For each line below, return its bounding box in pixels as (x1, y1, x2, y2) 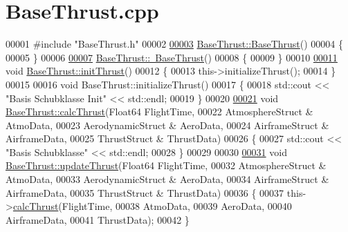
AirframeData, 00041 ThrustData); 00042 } (6, 212, 190, 226)
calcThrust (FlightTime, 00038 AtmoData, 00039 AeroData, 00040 (12, 199, 292, 213)
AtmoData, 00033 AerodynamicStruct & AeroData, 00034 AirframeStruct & (6, 172, 329, 186)
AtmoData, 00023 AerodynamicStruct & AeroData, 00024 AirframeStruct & (6, 117, 329, 132)
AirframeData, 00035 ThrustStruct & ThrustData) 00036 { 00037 (6, 185, 284, 200)
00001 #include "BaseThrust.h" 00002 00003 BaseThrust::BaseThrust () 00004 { (6, 37, 344, 51)
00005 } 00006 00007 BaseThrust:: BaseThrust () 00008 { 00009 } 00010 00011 (6, 50, 338, 64)
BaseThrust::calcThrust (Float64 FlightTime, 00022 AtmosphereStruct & (6, 104, 313, 119)
